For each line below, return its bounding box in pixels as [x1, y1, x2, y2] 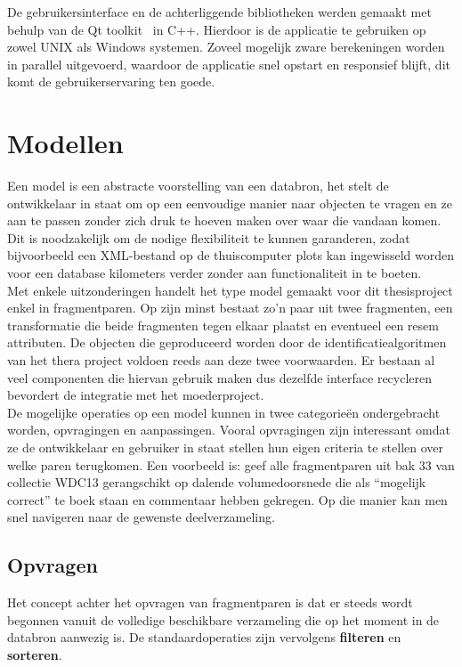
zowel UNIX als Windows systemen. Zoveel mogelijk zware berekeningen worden [7, 37, 445, 56]
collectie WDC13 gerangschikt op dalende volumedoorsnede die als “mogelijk [7, 473, 426, 492]
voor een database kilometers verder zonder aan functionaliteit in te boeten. [7, 264, 422, 282]
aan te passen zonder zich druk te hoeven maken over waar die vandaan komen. [7, 211, 442, 230]
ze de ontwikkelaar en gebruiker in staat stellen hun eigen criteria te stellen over [7, 438, 444, 456]
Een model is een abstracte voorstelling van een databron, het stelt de [7, 176, 389, 195]
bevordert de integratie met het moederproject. [7, 386, 264, 404]
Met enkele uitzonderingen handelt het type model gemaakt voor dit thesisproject [7, 281, 453, 299]
